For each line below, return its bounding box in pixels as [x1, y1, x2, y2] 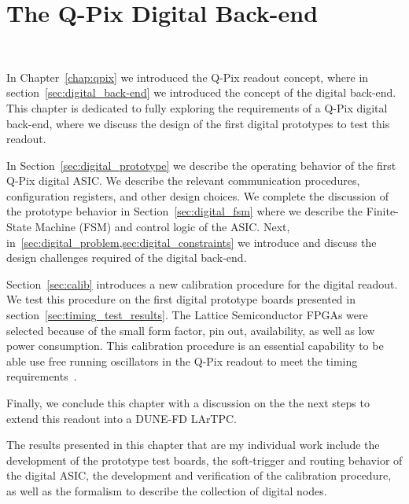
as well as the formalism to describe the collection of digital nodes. [6, 482, 327, 498]
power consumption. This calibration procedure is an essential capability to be [6, 337, 384, 354]
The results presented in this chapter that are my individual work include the [6, 436, 380, 453]
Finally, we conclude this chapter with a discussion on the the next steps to [6, 395, 370, 410]
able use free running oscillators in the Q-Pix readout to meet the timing [6, 352, 358, 369]
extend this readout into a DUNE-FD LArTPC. [6, 410, 238, 426]
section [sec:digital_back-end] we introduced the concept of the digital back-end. [6, 84, 396, 101]
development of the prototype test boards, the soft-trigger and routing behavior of [6, 451, 403, 468]
